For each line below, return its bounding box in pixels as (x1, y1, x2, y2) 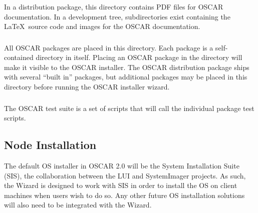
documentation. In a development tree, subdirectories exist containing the (4, 11, 230, 21)
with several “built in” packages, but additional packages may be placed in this (4, 71, 247, 82)
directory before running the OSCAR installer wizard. (4, 81, 170, 91)
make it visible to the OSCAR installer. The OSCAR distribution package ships (4, 61, 249, 72)
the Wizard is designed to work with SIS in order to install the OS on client (4, 180, 237, 190)
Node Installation (4, 137, 97, 152)
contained (4, 52, 34, 62)
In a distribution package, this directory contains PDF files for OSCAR (4, 1, 223, 11)
